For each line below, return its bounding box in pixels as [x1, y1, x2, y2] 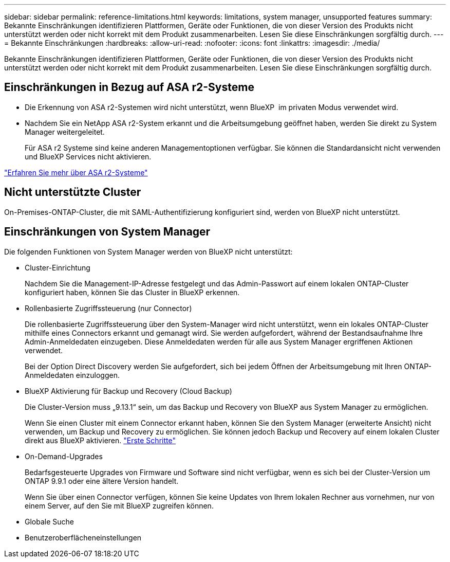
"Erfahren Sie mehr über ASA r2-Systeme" [4, 168, 148, 177]
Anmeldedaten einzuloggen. [25, 370, 120, 379]
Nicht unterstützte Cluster [4, 186, 141, 199]
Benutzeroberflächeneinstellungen [25, 533, 142, 542]
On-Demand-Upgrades [25, 451, 103, 461]
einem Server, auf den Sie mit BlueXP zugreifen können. [25, 501, 214, 510]
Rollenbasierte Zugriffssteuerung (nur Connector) [25, 303, 192, 313]
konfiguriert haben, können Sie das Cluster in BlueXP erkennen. [25, 287, 240, 297]
